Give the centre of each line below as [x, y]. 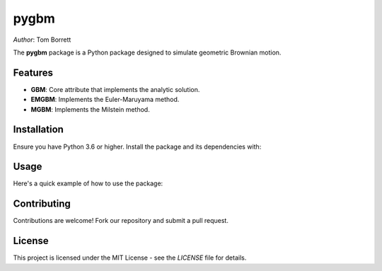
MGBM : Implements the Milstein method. [90, 109]
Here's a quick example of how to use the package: [88, 183]
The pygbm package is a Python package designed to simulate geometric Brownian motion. [147, 52]
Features [33, 73]
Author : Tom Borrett [42, 40]
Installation [38, 130]
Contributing [42, 204]
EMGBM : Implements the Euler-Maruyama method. [105, 100]
